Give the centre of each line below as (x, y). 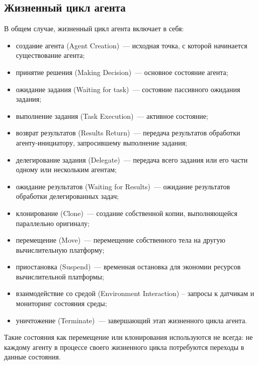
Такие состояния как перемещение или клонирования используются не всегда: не (128, 337)
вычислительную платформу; (60, 249)
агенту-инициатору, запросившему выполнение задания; (101, 142)
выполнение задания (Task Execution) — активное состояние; (112, 116)
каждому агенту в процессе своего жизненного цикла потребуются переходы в (124, 347)
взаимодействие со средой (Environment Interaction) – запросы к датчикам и (135, 293)
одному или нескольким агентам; (66, 169)
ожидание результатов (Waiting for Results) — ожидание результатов (123, 186)
